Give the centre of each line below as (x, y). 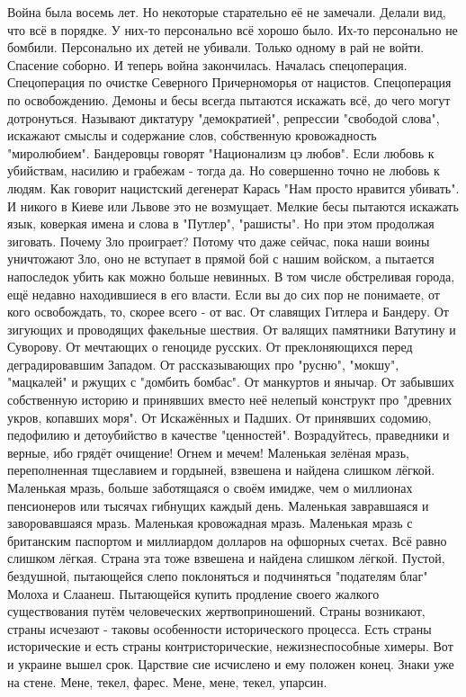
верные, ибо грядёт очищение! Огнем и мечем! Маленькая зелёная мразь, (208, 452)
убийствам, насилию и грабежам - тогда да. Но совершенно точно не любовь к (224, 170)
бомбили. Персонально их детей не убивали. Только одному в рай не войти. (216, 47)
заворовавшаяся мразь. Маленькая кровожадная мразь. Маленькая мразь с (210, 523)
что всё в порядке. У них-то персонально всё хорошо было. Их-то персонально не (233, 29)
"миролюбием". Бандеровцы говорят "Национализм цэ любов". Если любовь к (221, 152)
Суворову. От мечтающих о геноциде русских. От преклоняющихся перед (210, 347)
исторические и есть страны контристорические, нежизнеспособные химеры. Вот (230, 646)
